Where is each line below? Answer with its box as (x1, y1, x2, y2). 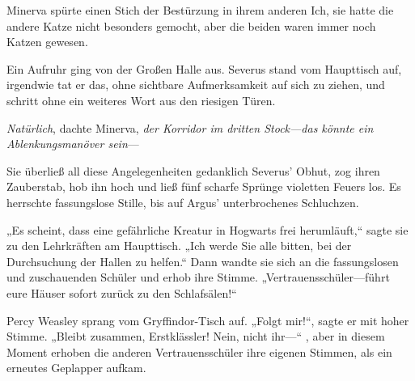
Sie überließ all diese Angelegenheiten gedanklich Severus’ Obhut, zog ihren (6, 162, 380, 179)
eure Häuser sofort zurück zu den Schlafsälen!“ (6, 284, 237, 301)
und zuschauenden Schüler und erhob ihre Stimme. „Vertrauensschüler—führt (6, 269, 390, 286)
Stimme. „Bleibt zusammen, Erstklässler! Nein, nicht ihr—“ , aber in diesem (6, 328, 385, 345)
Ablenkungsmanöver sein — (6, 135, 139, 152)
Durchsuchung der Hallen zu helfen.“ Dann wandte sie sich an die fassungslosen (6, 252, 399, 269)
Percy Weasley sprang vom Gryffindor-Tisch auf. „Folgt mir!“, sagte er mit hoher (6, 311, 409, 328)
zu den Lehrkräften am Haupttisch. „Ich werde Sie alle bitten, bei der (6, 237, 352, 254)
